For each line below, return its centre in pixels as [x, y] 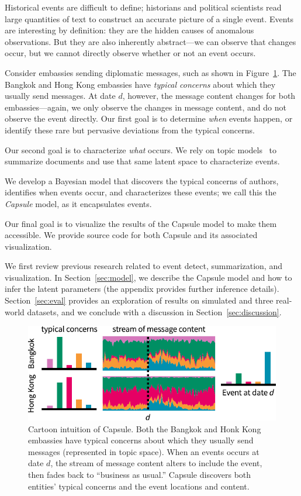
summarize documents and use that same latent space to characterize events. [142, 161]
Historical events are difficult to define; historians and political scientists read [143, 7]
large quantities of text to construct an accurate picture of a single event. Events [149, 18]
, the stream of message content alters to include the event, [156, 463]
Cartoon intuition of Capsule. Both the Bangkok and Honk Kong [145, 428]
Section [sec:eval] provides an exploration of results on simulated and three [139, 300]
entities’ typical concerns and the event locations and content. [139, 486]
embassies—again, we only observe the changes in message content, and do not [146, 107]
